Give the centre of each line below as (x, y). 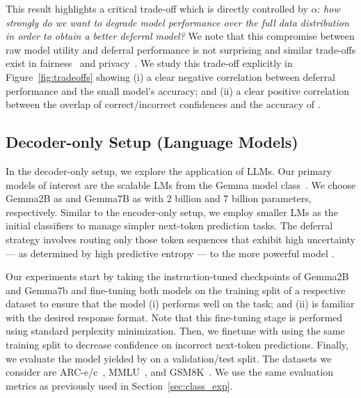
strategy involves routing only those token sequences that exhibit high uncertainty (180, 239)
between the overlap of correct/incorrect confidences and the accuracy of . (163, 104)
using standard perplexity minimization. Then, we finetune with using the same (175, 331)
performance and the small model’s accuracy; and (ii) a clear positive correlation (177, 90)
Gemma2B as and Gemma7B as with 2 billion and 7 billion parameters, (159, 198)
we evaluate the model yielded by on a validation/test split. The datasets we (169, 358)
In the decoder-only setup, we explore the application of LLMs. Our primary (169, 170)
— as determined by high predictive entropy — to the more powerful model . (170, 253)
